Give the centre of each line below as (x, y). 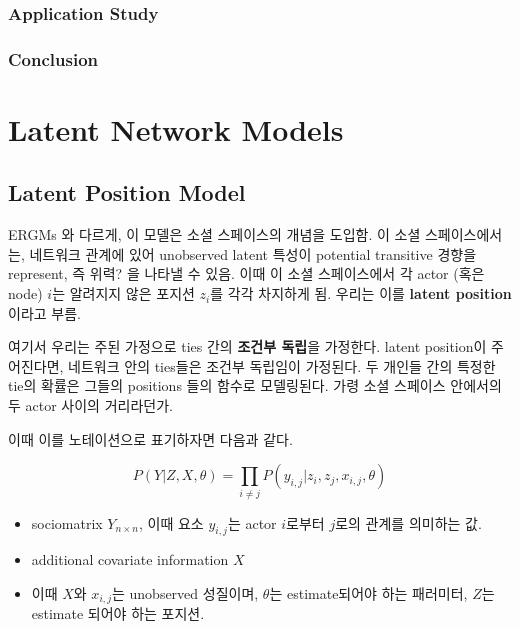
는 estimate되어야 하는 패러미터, (368, 592)
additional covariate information (130, 559)
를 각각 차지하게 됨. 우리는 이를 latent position (361, 293)
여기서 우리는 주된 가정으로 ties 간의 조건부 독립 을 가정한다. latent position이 (247, 346)
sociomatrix (67, 522)
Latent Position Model (127, 192)
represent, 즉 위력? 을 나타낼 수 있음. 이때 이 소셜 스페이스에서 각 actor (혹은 (246, 273)
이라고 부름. (44, 312)
